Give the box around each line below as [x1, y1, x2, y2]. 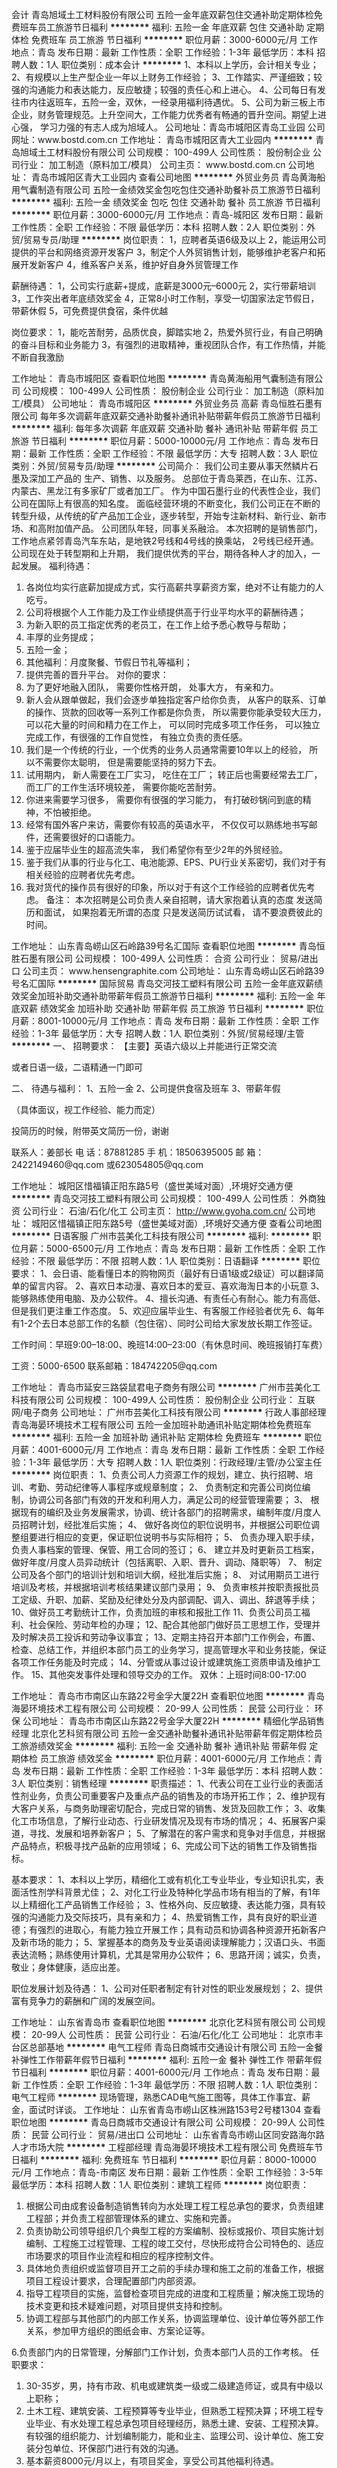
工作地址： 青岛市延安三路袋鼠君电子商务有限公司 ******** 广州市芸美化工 [11, 1381, 321, 1393]
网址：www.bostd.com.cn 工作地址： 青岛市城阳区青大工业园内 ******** [11, 134, 314, 145]
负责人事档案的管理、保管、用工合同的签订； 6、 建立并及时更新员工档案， [11, 1544, 320, 1555]
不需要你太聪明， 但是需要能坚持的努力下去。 [34, 756, 222, 768]
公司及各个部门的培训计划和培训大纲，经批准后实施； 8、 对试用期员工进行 [11, 1569, 320, 1580]
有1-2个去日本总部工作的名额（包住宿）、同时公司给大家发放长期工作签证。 [11, 1318, 318, 1329]
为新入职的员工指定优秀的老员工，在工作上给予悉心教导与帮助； [25, 619, 289, 630]
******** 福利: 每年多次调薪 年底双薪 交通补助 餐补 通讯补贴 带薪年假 [11, 423, 299, 434]
